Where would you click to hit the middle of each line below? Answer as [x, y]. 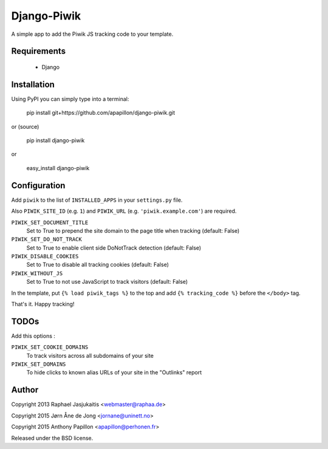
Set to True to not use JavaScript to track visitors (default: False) [107, 282]
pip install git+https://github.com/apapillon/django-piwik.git [101, 113]
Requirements [39, 51]
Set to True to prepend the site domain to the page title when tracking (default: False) [133, 230]
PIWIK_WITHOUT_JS [37, 273]
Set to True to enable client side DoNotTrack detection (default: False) [114, 248]
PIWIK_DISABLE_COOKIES [45, 256]
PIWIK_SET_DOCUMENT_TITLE [50, 222]
